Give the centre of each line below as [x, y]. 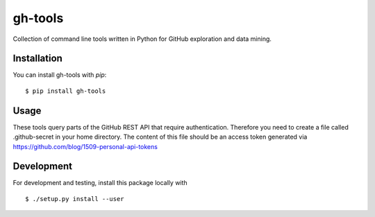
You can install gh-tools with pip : [60, 75]
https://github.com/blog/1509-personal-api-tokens [85, 146]
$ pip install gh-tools [66, 91]
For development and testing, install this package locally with [100, 183]
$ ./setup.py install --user [75, 199]
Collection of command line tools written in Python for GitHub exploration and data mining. [142, 39]
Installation [37, 59]
